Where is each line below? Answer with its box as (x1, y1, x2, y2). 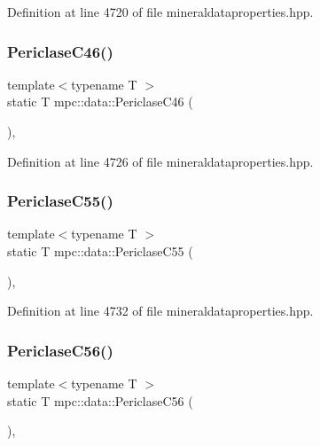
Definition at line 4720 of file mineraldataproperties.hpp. (7, 3, 314, 20)
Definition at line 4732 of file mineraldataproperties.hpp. (7, 301, 314, 320)
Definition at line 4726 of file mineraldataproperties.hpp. (7, 152, 314, 170)
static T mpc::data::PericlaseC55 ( (7, 242, 193, 260)
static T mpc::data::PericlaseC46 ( (7, 92, 193, 111)
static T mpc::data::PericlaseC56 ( (7, 391, 193, 410)
